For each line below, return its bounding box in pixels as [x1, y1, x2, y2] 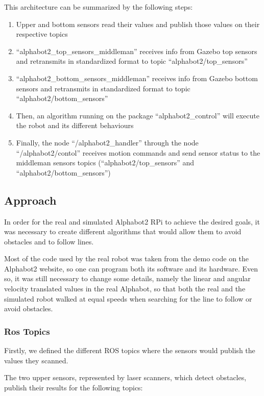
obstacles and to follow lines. [4, 236, 94, 246]
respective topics [16, 29, 68, 39]
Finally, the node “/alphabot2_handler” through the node [16, 137, 199, 147]
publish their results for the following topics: [4, 382, 143, 392]
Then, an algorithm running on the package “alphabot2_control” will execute [16, 110, 259, 120]
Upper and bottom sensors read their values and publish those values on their [16, 18, 260, 29]
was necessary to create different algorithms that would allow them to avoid [4, 226, 242, 237]
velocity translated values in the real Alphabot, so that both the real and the [4, 283, 246, 294]
